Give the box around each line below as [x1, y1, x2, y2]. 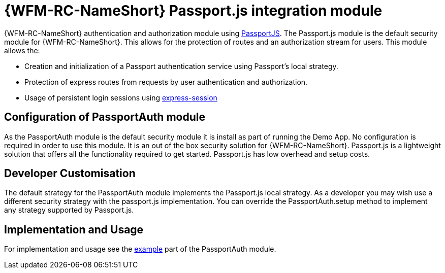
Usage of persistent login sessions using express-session [24, 93, 217, 102]
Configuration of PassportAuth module [4, 111, 205, 124]
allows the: [4, 46, 40, 55]
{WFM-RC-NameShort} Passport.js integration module [4, 2, 383, 19]
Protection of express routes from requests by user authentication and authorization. [24, 77, 308, 86]
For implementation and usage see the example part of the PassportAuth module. [4, 245, 276, 254]
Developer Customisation [4, 167, 136, 180]
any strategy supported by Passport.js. [4, 206, 134, 215]
